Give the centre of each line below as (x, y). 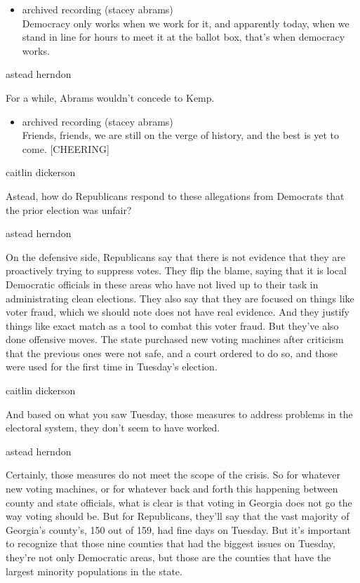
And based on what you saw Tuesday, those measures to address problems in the (179, 414)
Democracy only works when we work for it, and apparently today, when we (186, 23)
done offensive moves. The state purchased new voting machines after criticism (175, 339)
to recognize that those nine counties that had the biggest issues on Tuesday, (171, 543)
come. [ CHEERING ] (66, 148)
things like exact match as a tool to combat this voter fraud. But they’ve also (172, 325)
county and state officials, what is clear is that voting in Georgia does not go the (179, 502)
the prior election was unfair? (69, 209)
